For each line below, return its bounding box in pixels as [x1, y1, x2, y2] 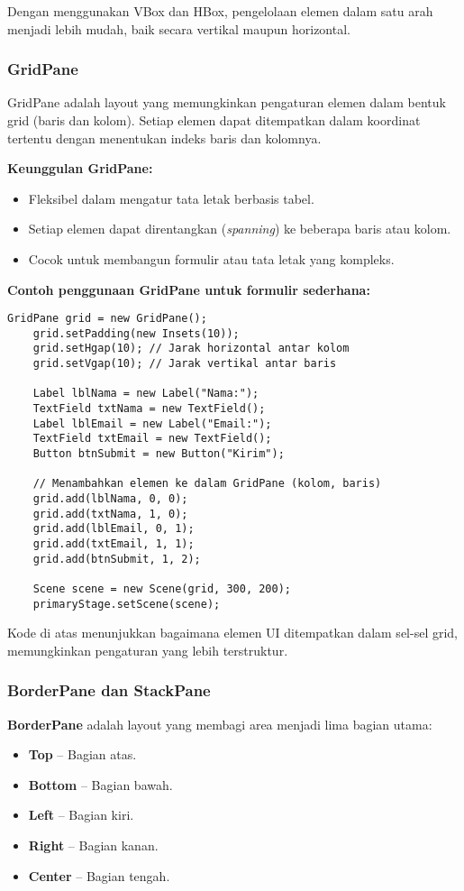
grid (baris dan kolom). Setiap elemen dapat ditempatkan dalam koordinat [7, 111, 421, 129]
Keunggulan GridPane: [7, 159, 153, 178]
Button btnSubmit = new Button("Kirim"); [32, 447, 285, 461]
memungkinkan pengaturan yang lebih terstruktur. [7, 640, 288, 659]
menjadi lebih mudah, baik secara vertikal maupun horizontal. [7, 19, 350, 38]
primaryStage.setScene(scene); [32, 597, 221, 611]
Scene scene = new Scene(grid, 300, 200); [32, 582, 291, 595]
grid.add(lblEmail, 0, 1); [32, 522, 195, 536]
